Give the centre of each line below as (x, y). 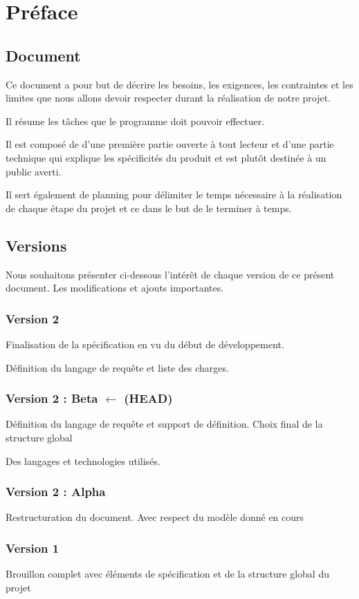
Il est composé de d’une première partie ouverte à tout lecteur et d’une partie (170, 144)
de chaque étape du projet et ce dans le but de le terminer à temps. (149, 208)
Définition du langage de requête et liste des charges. (117, 367)
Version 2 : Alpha (56, 492)
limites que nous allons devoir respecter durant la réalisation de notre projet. (168, 98)
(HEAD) (148, 398)
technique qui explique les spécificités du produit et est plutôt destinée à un (166, 157)
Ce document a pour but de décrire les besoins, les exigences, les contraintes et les (179, 84)
